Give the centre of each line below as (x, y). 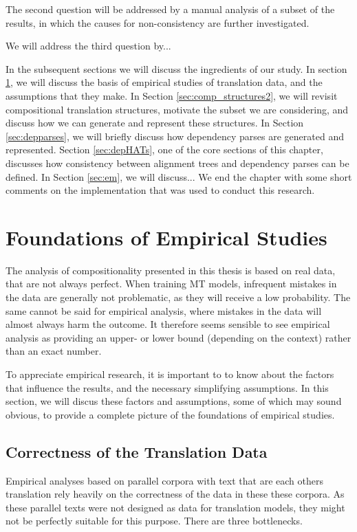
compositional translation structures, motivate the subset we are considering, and (177, 109)
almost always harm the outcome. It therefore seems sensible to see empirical (168, 324)
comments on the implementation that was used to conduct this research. (160, 190)
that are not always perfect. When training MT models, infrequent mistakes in (171, 284)
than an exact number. (54, 351)
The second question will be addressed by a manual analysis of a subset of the (170, 9)
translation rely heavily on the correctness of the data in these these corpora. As (175, 494)
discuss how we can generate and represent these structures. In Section (155, 123)
